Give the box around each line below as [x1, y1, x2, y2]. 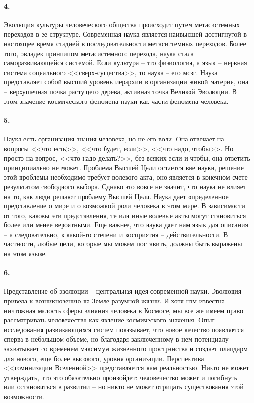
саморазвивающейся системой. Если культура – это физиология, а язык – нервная [4, 58, 247, 68]
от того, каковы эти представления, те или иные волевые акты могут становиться [4, 210, 246, 220]
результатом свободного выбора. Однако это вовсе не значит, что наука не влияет [4, 181, 247, 191]
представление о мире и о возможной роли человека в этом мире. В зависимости [4, 201, 245, 211]
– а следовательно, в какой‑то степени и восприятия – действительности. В [4, 229, 228, 239]
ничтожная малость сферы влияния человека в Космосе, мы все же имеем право [4, 305, 243, 315]
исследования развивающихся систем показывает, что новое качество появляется [4, 324, 244, 334]
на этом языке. [4, 248, 47, 259]
